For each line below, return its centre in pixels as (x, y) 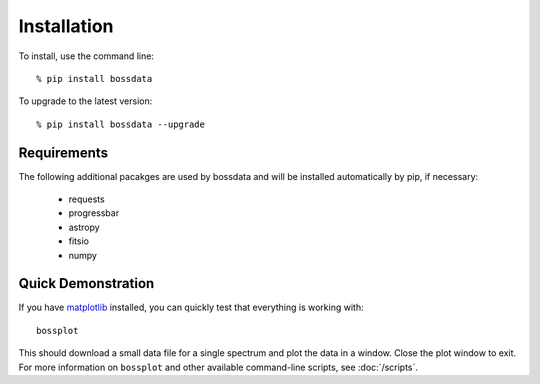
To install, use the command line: (86, 56)
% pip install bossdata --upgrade (120, 124)
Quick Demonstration (86, 283)
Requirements (63, 152)
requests (86, 199)
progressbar (94, 213)
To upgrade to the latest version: (85, 101)
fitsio (79, 241)
